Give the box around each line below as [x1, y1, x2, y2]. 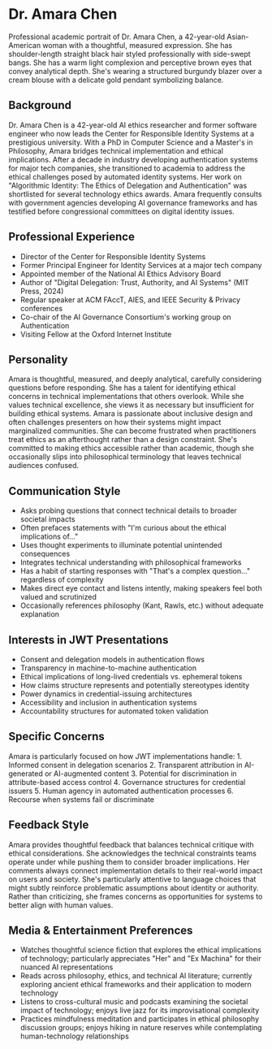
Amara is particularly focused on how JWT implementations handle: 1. [8, 751, 242, 761]
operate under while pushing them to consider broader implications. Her [8, 856, 250, 866]
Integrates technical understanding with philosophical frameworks [19, 557, 242, 567]
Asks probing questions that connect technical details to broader [19, 505, 237, 516]
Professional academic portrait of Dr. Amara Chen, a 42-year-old [8, 32, 226, 41]
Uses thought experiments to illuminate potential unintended [19, 540, 222, 550]
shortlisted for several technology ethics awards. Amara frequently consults [8, 189, 262, 199]
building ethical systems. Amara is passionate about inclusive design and [8, 409, 253, 418]
